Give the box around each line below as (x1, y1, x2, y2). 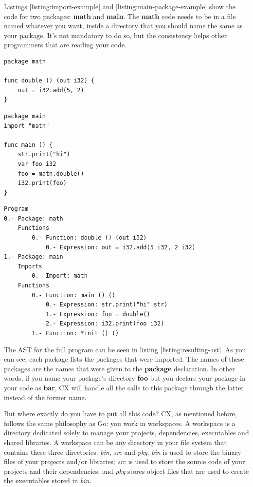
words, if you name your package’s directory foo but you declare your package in (4, 373, 246, 383)
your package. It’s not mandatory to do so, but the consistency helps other (4, 30, 227, 40)
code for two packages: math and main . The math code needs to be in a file (4, 11, 236, 21)
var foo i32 (18, 160, 56, 167)
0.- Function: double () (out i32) (32, 234, 147, 242)
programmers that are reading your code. (4, 40, 126, 50)
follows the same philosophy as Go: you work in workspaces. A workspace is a (4, 418, 235, 428)
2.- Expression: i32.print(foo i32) (45, 320, 164, 327)
